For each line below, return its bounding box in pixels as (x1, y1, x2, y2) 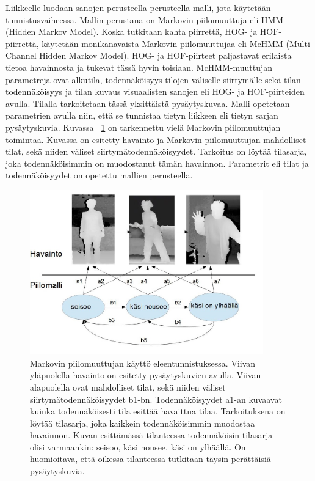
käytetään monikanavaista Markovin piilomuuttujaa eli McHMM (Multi (42, 37, 310, 50)
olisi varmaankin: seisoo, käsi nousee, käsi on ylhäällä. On (30, 440, 246, 453)
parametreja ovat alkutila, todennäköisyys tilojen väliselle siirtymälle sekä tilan (5, 73, 301, 86)
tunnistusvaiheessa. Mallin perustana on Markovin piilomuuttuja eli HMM (5, 13, 284, 26)
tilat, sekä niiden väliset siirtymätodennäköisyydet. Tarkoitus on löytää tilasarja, (5, 145, 307, 158)
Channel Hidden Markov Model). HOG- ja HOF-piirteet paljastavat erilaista (5, 49, 292, 62)
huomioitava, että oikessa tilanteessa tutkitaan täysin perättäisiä (30, 452, 271, 465)
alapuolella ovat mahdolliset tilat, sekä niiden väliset (30, 380, 226, 393)
